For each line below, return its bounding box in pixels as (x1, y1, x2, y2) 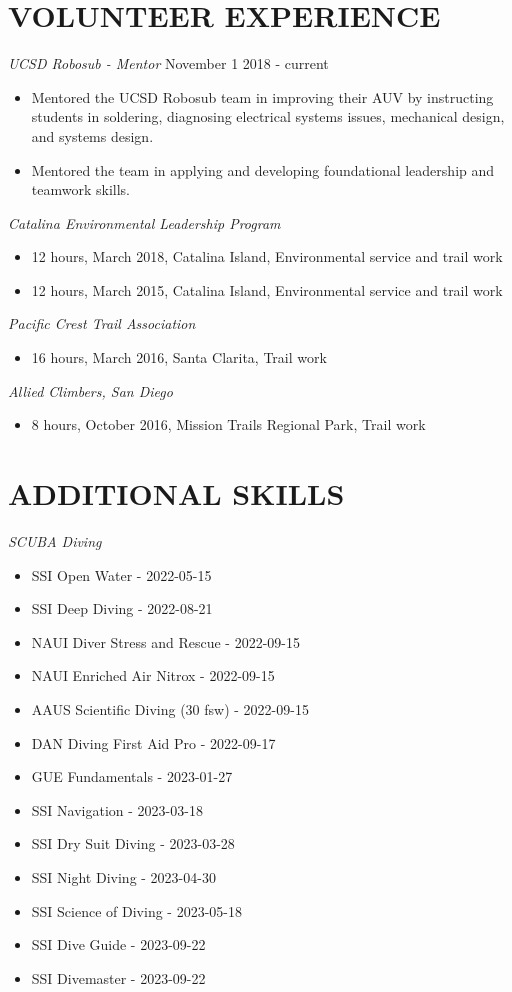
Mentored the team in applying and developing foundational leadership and (31, 159, 495, 180)
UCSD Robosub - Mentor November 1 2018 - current (8, 53, 329, 74)
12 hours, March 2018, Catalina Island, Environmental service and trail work (31, 246, 503, 267)
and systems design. (31, 125, 154, 146)
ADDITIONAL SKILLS (8, 473, 345, 514)
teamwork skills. (31, 179, 130, 200)
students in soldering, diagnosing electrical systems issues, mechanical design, (31, 106, 505, 127)
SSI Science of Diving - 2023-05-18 (31, 900, 242, 921)
